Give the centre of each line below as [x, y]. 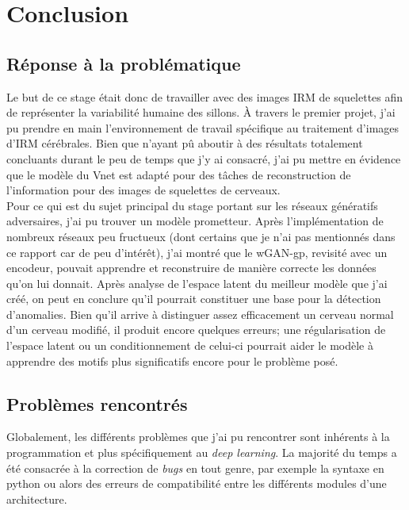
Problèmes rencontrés [97, 403]
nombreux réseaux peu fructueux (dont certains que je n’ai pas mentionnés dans [201, 236]
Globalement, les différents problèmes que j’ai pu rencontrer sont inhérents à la [198, 437]
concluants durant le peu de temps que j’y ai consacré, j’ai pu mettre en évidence [204, 158]
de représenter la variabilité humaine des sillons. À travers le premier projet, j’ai [201, 112]
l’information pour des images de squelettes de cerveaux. [143, 190]
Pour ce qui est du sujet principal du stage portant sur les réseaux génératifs [192, 205]
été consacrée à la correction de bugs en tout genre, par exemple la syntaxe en [195, 468]
